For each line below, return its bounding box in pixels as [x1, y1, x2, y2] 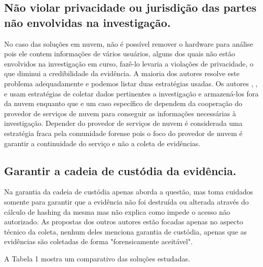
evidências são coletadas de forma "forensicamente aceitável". [4, 236, 193, 247]
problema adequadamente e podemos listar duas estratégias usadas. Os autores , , [4, 78, 258, 88]
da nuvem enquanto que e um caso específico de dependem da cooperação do [4, 98, 242, 109]
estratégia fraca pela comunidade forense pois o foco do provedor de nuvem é [4, 127, 243, 138]
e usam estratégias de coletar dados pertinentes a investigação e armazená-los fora [4, 88, 259, 98]
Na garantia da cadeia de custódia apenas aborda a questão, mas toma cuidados [4, 186, 253, 197]
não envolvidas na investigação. [4, 14, 171, 30]
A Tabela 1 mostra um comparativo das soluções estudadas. [4, 253, 190, 263]
